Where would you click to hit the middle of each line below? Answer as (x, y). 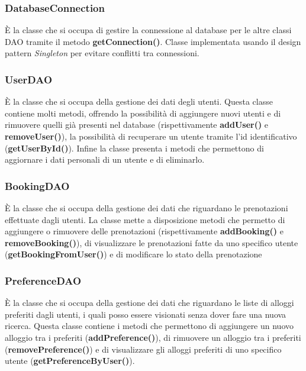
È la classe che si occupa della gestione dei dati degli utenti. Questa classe (139, 101)
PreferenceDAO (43, 280)
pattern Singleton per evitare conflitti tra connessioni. (102, 53)
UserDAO (29, 79)
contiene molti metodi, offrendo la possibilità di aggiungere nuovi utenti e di (143, 113)
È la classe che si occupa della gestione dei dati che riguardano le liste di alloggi (149, 303)
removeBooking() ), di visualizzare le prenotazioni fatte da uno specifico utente (152, 242)
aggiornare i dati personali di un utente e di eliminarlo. (105, 159)
